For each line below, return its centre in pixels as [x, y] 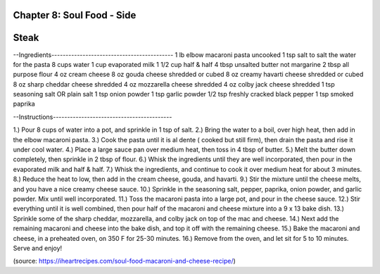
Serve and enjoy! [38, 248]
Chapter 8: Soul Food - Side [75, 15]
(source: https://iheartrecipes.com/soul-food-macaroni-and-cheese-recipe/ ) [124, 261]
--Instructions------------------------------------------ [93, 117]
